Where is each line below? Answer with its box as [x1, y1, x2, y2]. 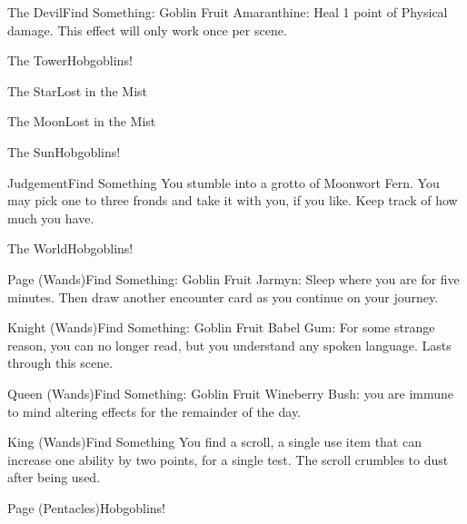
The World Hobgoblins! [7, 239, 134, 258]
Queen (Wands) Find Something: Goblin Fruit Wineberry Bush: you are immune [7, 383, 454, 402]
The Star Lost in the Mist [7, 81, 148, 100]
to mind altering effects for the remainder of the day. [7, 401, 302, 420]
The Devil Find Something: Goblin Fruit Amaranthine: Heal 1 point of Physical [7, 3, 448, 21]
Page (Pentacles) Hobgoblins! [7, 498, 165, 517]
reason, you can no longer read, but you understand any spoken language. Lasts [7, 335, 452, 354]
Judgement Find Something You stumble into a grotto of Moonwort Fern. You [7, 173, 440, 192]
